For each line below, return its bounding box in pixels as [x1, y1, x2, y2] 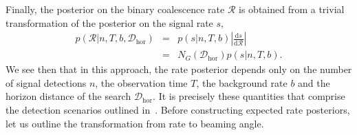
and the [298, 75, 330, 90]
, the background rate [196, 75, 288, 90]
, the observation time [95, 75, 188, 90]
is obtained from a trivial [239, 2, 345, 16]
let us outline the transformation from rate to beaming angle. [6, 116, 264, 130]
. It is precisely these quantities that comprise [153, 89, 345, 103]
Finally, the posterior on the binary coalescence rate [6, 2, 225, 16]
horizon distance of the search [6, 89, 131, 103]
